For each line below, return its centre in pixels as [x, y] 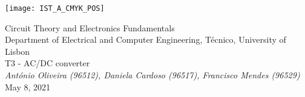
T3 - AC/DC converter [48, 63]
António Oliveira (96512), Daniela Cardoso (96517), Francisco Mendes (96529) [152, 75]
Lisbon [18, 51]
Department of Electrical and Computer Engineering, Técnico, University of [146, 39]
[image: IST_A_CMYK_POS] [55, 8]
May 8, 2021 [28, 86]
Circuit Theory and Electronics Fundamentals [90, 27]
